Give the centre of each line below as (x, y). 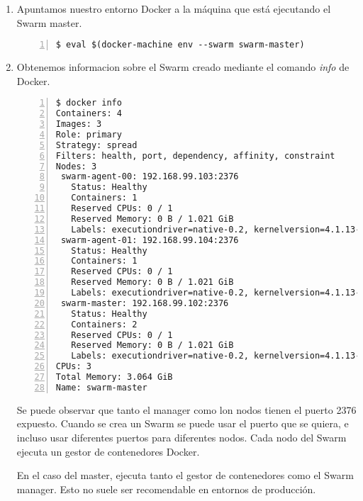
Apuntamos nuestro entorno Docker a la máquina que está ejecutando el (174, 9)
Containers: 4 (89, 114)
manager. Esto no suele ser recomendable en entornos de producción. (166, 489)
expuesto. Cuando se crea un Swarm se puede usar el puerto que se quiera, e (183, 423)
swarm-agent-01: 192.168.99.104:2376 (150, 240)
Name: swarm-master (101, 387)
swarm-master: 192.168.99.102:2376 (145, 303)
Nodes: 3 (76, 166)
